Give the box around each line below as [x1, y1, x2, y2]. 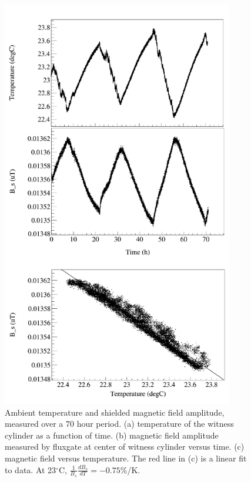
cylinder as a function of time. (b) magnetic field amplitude [5, 429, 219, 441]
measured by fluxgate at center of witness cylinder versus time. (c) [5, 440, 245, 453]
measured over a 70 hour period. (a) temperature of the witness [5, 417, 234, 430]
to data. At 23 [5, 463, 56, 476]
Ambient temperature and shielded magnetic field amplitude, [5, 406, 225, 418]
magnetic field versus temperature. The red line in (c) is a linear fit [5, 452, 247, 464]
